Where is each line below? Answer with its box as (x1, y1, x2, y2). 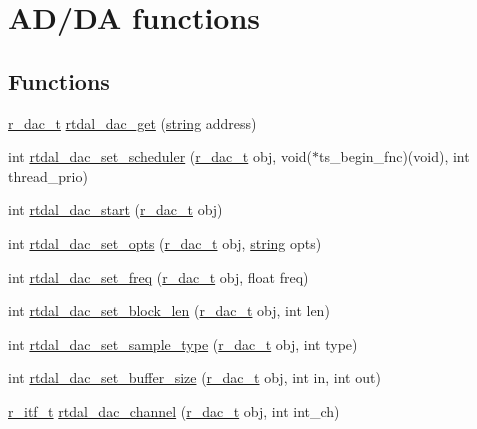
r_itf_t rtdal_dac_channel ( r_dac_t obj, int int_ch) (8, 400, 340, 421)
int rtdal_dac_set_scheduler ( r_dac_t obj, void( (8, 146, 313, 167)
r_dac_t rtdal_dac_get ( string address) (8, 112, 257, 133)
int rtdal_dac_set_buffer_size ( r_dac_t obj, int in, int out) (8, 367, 381, 388)
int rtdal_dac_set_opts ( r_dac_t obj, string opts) (8, 232, 322, 253)
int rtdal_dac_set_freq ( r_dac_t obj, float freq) (8, 266, 309, 287)
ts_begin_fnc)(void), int (319, 146, 470, 167)
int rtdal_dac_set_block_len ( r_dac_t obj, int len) (8, 300, 330, 321)
